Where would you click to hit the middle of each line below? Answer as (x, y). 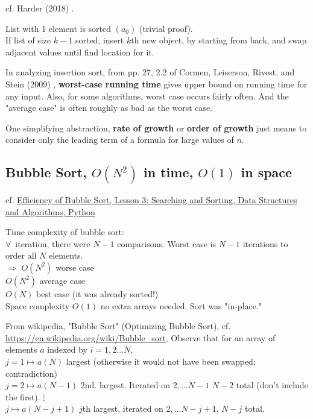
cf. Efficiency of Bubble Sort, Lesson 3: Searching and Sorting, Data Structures (151, 200)
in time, (169, 172)
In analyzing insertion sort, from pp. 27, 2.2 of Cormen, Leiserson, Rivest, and (150, 72)
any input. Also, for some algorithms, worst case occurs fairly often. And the (147, 96)
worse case (75, 267)
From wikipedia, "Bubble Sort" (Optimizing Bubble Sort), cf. (118, 326)
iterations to (265, 243)
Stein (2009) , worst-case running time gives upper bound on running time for (156, 83)
